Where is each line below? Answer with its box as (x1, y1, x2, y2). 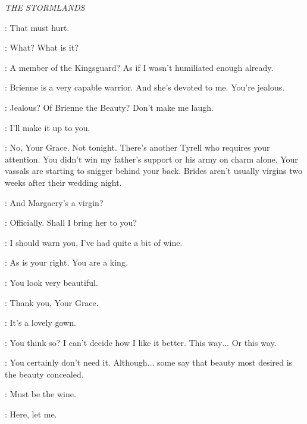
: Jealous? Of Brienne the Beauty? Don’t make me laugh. (5, 101, 214, 113)
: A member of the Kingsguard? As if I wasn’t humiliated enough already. (5, 61, 274, 73)
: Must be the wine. (5, 388, 76, 400)
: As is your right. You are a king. (5, 256, 128, 269)
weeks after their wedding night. (5, 176, 122, 188)
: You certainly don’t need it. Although (5, 356, 148, 369)
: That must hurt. (5, 21, 70, 33)
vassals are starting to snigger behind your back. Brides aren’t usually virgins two (5, 164, 303, 177)
